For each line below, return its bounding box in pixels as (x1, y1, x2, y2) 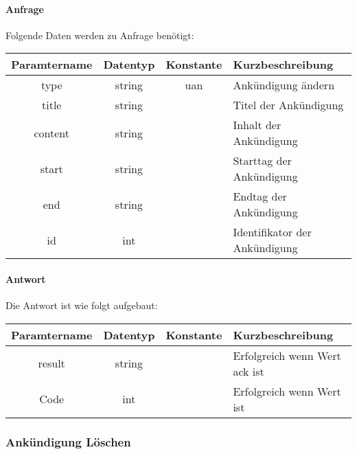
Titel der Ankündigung (233, 97, 344, 113)
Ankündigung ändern (233, 77, 335, 93)
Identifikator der (233, 224, 312, 240)
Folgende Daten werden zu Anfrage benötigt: (5, 27, 194, 42)
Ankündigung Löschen (5, 433, 131, 450)
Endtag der (233, 188, 287, 205)
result (38, 355, 65, 372)
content (34, 124, 69, 141)
